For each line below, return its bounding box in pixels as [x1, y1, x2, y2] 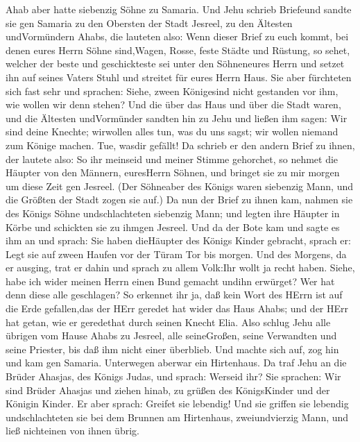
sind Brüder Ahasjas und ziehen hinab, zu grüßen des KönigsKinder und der [6, 382, 330, 397]
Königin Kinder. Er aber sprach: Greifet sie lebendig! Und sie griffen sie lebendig [6, 396, 349, 411]
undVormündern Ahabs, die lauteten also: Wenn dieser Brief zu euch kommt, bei [6, 29, 349, 44]
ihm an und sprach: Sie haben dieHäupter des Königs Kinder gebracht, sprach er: [6, 233, 351, 248]
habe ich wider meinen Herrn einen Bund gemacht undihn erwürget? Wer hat [6, 273, 335, 288]
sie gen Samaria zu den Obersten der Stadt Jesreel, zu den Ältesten [6, 15, 293, 30]
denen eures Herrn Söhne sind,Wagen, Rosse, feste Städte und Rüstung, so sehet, [6, 42, 350, 57]
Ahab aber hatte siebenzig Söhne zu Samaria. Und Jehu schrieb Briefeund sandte [6, 2, 352, 16]
